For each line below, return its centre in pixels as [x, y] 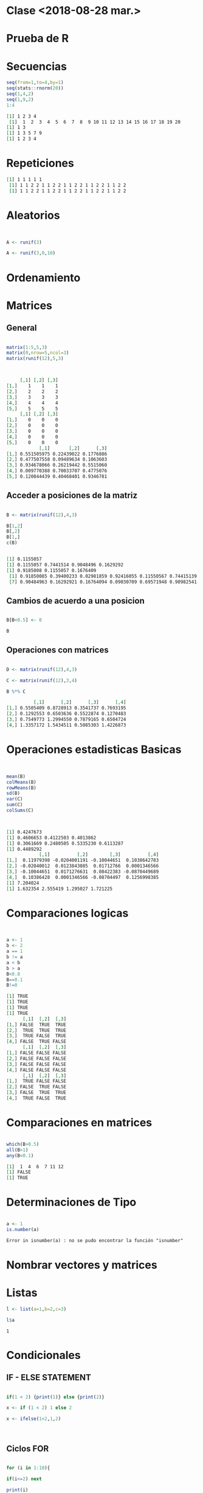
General [22, 328]
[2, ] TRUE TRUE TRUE [36, 1030]
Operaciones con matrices [57, 650]
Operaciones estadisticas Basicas [94, 749]
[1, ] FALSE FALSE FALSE [36, 1053]
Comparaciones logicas [67, 913]
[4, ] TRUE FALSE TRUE [36, 1098]
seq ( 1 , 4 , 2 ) [20, 94]
